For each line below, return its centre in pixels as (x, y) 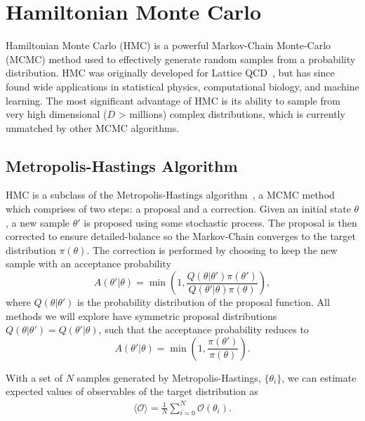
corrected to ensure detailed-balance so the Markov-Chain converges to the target (181, 236)
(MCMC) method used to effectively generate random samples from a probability (181, 59)
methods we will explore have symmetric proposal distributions (141, 315)
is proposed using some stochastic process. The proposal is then (220, 222)
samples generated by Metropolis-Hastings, (169, 377)
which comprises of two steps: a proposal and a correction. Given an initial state (178, 209)
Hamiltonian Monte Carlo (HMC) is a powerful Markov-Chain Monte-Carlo (168, 45)
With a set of (34, 377)
